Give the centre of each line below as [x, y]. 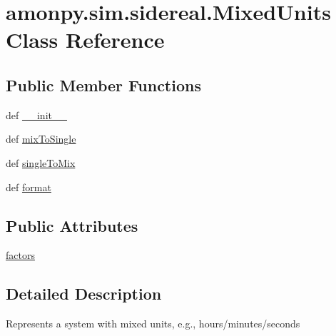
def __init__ [36, 114]
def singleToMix [41, 162]
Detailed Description [84, 294]
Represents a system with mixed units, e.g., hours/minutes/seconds [153, 324]
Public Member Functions [103, 85]
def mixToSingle [41, 139]
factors [20, 255]
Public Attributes [72, 225]
